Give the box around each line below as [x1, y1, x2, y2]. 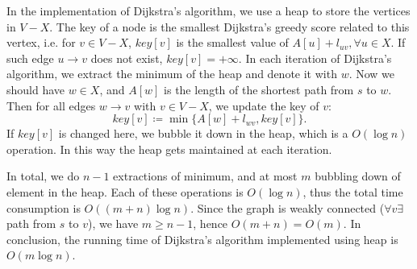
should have [6, 81, 65, 97]
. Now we [348, 65, 395, 82]
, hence [193, 215, 228, 232]
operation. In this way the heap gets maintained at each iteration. [6, 140, 332, 157]
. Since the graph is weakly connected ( [190, 199, 385, 216]
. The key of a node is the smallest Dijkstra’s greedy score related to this [49, 18, 410, 35]
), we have [87, 215, 139, 232]
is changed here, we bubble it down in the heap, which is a [58, 125, 348, 142]
